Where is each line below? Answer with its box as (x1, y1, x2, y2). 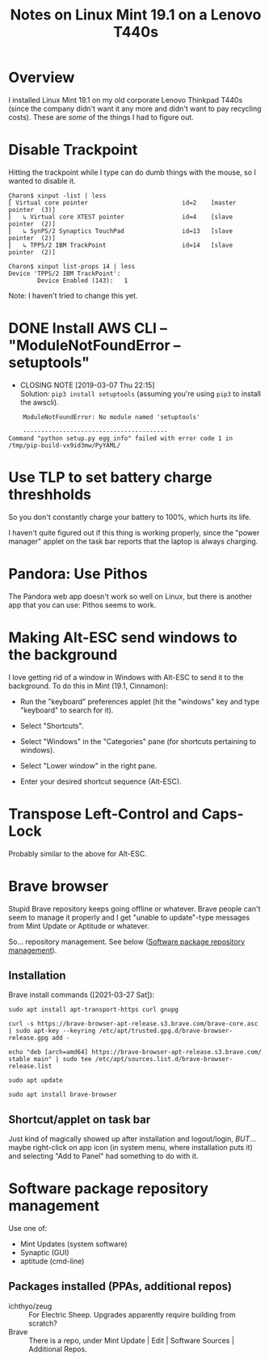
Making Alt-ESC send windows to (8, 628, 238, 646)
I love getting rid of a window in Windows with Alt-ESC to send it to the (8, 672, 244, 682)
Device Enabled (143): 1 (37, 277, 128, 285)
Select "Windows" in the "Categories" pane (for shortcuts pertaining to (19, 736, 257, 746)
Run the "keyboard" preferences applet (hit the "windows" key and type (19, 696, 260, 706)
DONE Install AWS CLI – (8, 319, 167, 337)
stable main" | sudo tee (8, 1055, 92, 1064)
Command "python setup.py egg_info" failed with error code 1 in (8, 434, 233, 442)
